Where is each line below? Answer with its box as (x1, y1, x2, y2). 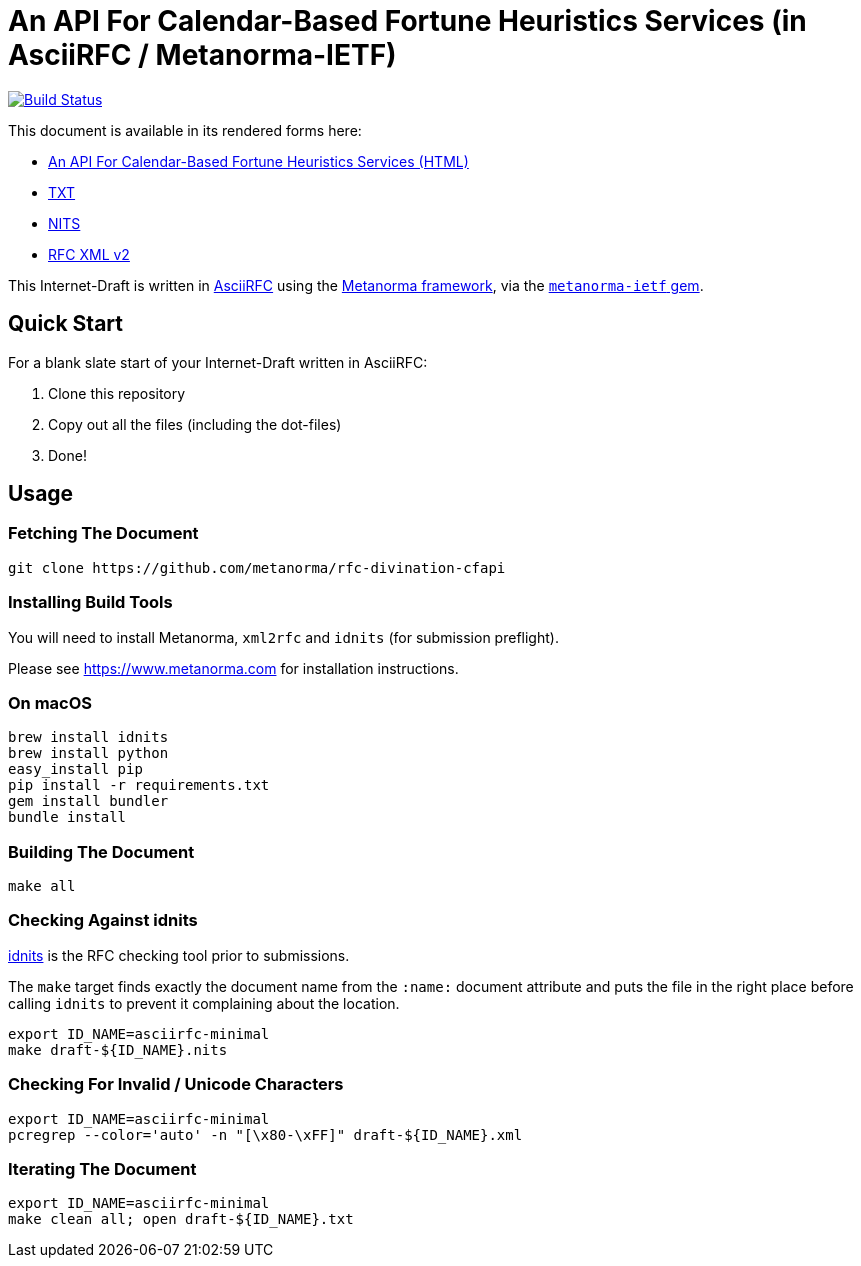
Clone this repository (48, 384, 186, 402)
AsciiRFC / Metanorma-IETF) (8, 38, 397, 72)
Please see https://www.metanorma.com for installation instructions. (8, 659, 459, 677)
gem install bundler (8, 793, 169, 810)
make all (8, 878, 76, 895)
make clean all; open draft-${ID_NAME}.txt (8, 1211, 354, 1228)
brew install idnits (8, 729, 169, 746)
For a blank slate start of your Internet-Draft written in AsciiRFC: (8, 353, 428, 371)
